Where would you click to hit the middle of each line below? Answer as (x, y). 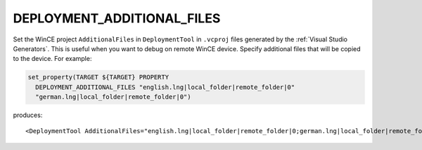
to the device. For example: (52, 59)
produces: (28, 115)
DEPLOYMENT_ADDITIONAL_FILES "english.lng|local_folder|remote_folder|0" (165, 87)
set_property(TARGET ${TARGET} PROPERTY (98, 77)
